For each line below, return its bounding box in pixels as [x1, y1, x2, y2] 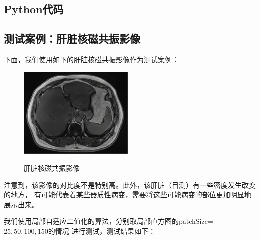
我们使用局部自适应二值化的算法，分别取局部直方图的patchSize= [4, 216, 213, 226]
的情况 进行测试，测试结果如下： [48, 225, 156, 236]
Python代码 [4, 1, 64, 17]
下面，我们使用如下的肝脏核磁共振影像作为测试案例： [4, 54, 179, 64]
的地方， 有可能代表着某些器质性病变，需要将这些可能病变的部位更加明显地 [4, 189, 251, 200]
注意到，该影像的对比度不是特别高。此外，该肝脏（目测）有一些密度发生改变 [4, 179, 256, 190]
